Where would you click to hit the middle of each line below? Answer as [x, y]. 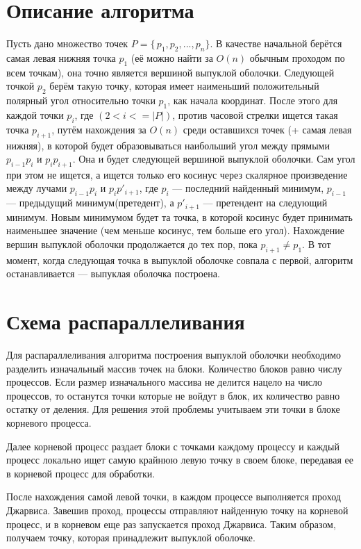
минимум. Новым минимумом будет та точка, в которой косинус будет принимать [179, 216]
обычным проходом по [297, 57]
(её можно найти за [172, 57]
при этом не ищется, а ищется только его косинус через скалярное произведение [177, 174]
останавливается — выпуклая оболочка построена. [113, 273]
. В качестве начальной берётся [276, 43]
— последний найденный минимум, [248, 188]
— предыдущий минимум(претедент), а [90, 203]
